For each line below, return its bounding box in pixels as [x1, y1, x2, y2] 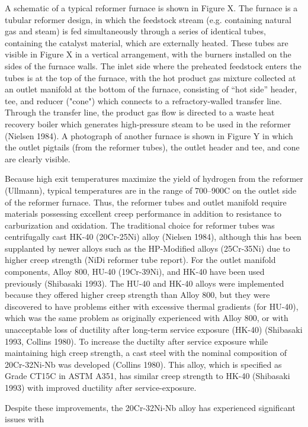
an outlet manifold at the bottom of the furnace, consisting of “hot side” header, [5, 83, 297, 95]
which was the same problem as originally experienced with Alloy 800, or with [5, 312, 288, 324]
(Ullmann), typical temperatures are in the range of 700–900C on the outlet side [5, 184, 297, 196]
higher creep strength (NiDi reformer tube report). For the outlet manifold [5, 253, 276, 266]
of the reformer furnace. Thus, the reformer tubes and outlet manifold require [5, 195, 287, 208]
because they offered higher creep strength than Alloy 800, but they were [5, 288, 270, 301]
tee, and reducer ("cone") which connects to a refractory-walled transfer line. [5, 94, 282, 107]
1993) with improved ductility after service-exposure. [5, 381, 197, 393]
